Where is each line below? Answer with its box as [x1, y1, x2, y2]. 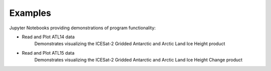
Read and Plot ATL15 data [22, 50, 75, 56]
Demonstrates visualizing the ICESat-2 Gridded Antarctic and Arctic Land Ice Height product [34, 41, 225, 47]
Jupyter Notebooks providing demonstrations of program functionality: [9, 25, 156, 31]
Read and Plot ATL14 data [22, 34, 75, 40]
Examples [9, 7, 51, 18]
